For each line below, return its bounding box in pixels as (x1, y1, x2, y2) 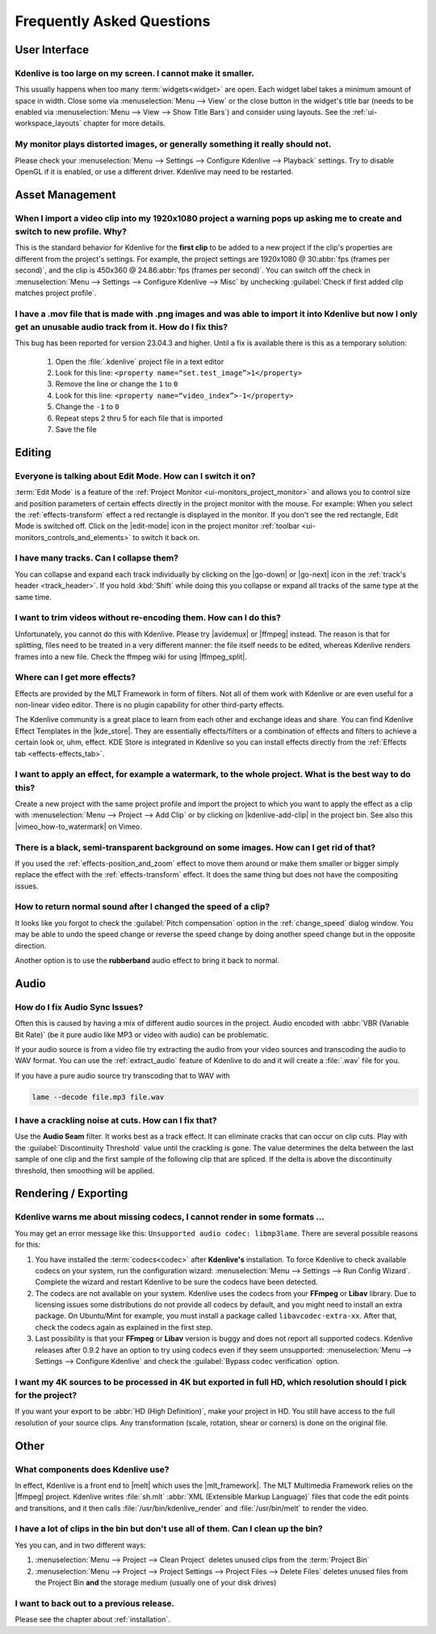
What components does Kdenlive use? (15, 1463, 170, 1475)
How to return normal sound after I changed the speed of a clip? (15, 901, 270, 913)
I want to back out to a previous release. (15, 1598, 175, 1609)
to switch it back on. (132, 532, 200, 542)
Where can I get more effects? (15, 672, 136, 683)
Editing (15, 445, 52, 459)
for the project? (15, 1390, 78, 1400)
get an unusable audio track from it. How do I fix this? (15, 321, 228, 332)
